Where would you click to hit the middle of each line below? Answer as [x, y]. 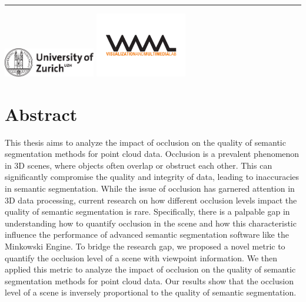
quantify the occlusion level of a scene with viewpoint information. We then [141, 257]
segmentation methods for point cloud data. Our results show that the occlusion [149, 280]
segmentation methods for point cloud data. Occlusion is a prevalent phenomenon [152, 154]
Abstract [41, 114]
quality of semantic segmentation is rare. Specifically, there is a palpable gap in [147, 211]
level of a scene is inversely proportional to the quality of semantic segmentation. [151, 292]
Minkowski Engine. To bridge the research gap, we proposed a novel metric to [145, 246]
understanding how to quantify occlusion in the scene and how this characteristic [151, 223]
